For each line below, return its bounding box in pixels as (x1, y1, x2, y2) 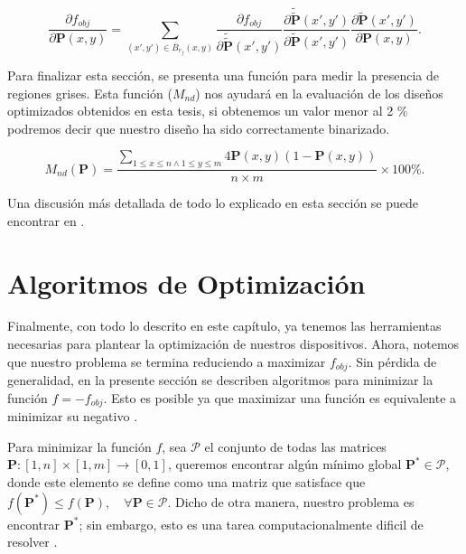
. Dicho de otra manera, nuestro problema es (167, 492, 415, 511)
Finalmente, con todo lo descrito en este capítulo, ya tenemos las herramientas (7, 316, 442, 335)
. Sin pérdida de (348, 352, 437, 371)
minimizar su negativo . (7, 407, 138, 426)
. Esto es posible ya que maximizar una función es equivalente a (103, 388, 457, 407)
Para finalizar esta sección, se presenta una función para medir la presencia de (7, 65, 439, 84)
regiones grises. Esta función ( (7, 83, 172, 102)
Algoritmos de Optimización (7, 264, 366, 301)
